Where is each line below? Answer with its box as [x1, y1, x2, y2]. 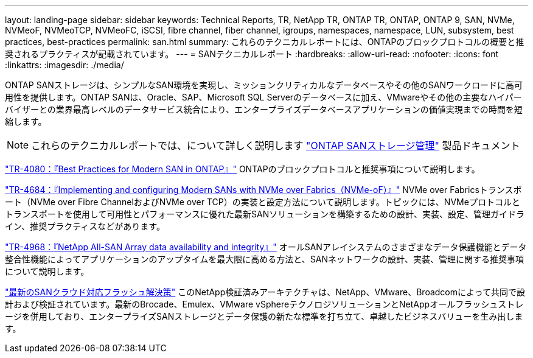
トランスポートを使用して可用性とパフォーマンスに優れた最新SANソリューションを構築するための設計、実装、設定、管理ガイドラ [5, 209, 524, 219]
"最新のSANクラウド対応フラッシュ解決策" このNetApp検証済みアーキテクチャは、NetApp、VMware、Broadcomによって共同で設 [5, 287, 525, 297]
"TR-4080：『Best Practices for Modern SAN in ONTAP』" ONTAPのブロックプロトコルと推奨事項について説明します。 [5, 164, 480, 174]
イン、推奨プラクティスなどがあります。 [5, 221, 165, 231]
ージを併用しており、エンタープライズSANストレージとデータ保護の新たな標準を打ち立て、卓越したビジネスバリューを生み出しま [5, 311, 523, 321]
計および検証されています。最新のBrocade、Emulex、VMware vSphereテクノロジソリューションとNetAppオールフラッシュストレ [5, 299, 524, 309]
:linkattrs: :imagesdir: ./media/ [5, 60, 124, 70]
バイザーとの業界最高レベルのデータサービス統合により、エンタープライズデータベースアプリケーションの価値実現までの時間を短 [5, 104, 523, 114]
